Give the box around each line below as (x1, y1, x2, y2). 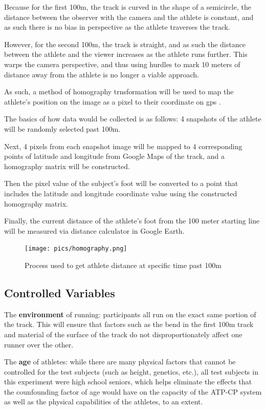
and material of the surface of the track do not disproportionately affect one (4, 329, 242, 339)
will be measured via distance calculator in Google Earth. (4, 225, 185, 236)
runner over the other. (4, 339, 74, 350)
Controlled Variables (4, 284, 115, 300)
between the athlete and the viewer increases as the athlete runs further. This (4, 49, 248, 59)
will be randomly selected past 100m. (4, 123, 121, 134)
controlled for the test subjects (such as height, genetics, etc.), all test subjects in (4, 366, 258, 377)
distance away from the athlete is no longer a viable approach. (4, 69, 199, 79)
